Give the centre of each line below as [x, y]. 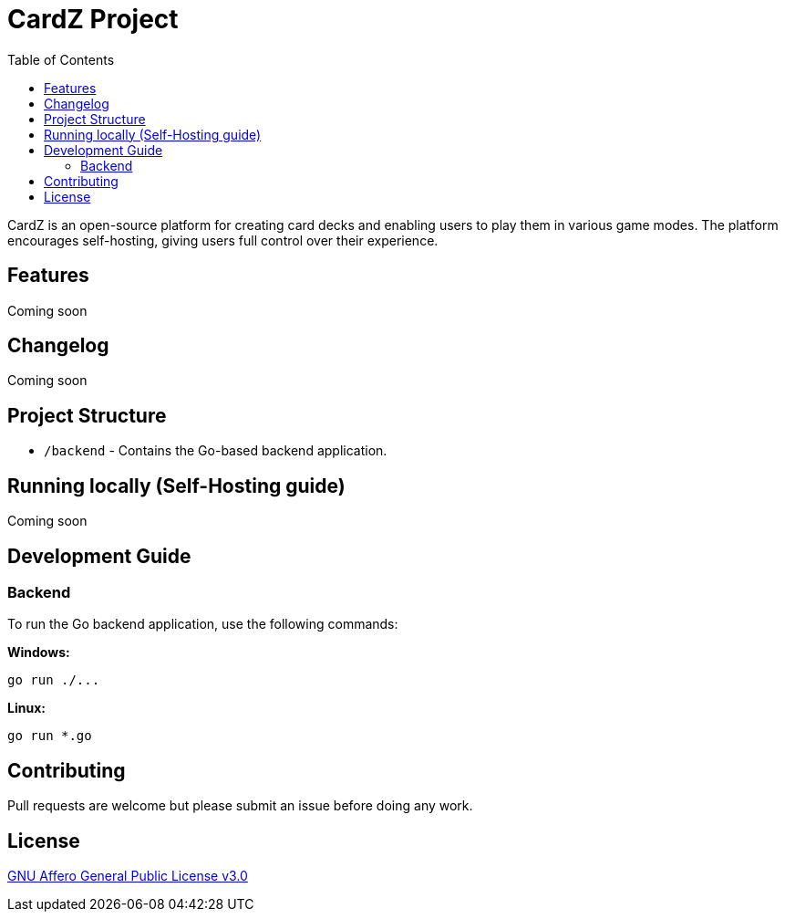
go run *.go [50, 736]
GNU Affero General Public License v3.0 [128, 876]
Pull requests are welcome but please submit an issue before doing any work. [240, 806]
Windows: [39, 653]
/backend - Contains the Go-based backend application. [216, 451]
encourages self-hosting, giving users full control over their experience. [223, 240]
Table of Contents [61, 59]
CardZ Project [93, 19]
